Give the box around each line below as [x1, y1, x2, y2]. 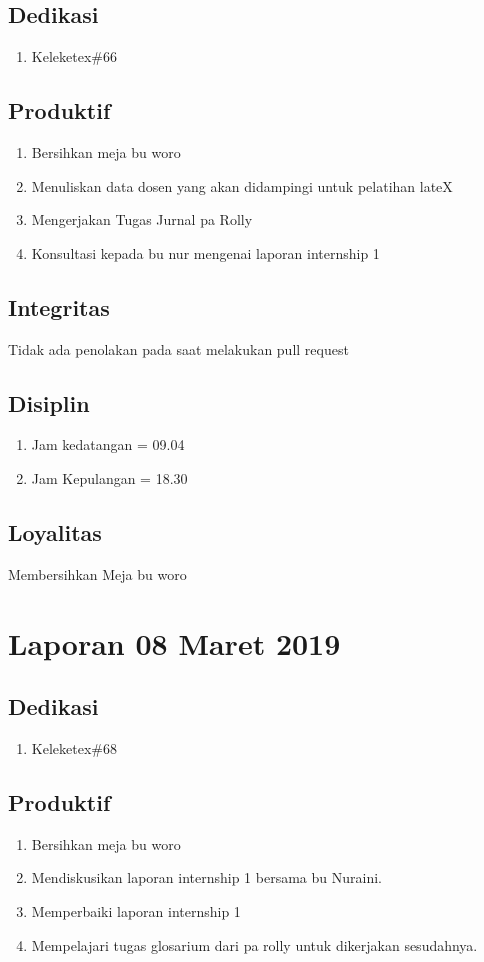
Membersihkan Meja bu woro [8, 563, 187, 584]
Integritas [8, 291, 110, 322]
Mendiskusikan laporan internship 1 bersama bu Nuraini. [31, 867, 382, 888]
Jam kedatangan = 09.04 [31, 434, 185, 455]
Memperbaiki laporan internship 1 [31, 900, 241, 921]
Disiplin [8, 387, 90, 418]
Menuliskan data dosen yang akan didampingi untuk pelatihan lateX [31, 175, 453, 196]
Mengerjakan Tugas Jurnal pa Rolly [31, 209, 253, 230]
